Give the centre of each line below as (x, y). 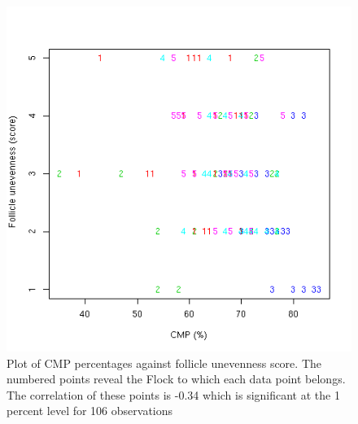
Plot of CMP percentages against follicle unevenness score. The (164, 363)
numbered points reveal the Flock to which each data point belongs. (176, 379)
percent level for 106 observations (90, 411)
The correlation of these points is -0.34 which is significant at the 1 (173, 394)
